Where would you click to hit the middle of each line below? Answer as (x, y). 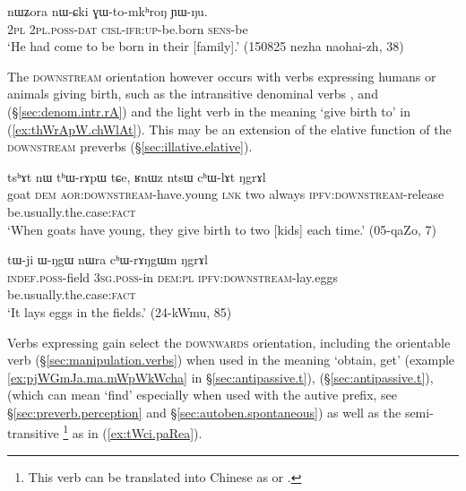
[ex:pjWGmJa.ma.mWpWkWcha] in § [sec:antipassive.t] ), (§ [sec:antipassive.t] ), (220, 377)
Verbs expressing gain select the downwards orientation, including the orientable (229, 342)
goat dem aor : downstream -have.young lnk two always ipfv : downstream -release (226, 194)
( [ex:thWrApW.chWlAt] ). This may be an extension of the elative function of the (229, 129)
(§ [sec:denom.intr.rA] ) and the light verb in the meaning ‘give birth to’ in (209, 111)
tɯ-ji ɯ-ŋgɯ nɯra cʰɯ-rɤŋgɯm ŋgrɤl (108, 259)
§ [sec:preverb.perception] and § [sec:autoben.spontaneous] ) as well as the (204, 412)
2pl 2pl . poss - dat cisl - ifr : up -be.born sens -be (128, 28)
